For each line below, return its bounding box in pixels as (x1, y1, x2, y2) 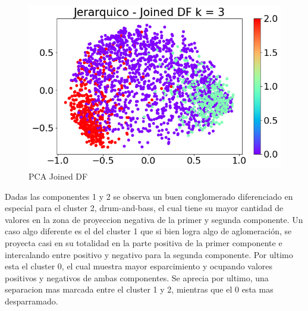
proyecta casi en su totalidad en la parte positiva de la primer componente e (5, 237, 282, 249)
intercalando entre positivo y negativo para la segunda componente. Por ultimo (5, 248, 293, 260)
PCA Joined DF (29, 170, 88, 183)
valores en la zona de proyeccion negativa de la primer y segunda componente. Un (5, 213, 303, 225)
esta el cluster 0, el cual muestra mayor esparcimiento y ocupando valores (5, 260, 273, 272)
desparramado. (5, 295, 58, 307)
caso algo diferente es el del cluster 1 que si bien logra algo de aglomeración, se (5, 225, 292, 237)
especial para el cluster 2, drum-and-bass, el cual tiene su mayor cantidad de (5, 202, 284, 214)
